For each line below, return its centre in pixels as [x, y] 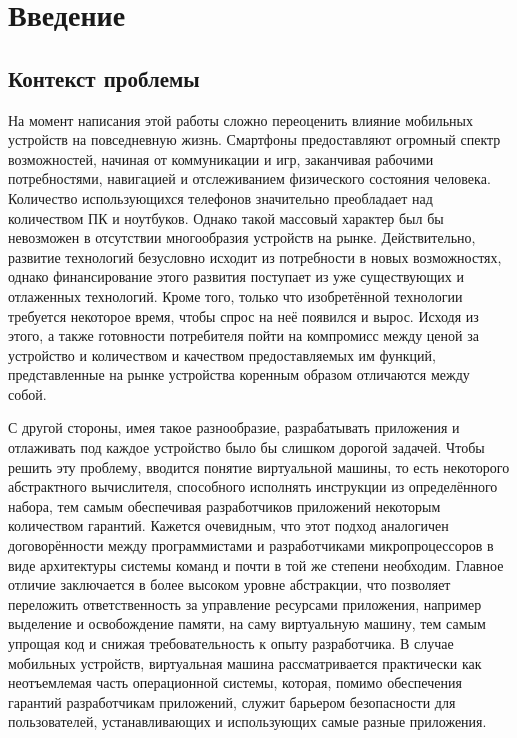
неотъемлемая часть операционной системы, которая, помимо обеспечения [235, 682]
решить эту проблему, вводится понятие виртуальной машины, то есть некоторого [259, 466]
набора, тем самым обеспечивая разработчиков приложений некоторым [224, 505]
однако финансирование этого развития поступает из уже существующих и [236, 276]
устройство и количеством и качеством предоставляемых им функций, [222, 354]
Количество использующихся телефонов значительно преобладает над [220, 197]
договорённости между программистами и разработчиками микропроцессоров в [251, 545]
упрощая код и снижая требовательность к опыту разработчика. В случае [231, 643]
